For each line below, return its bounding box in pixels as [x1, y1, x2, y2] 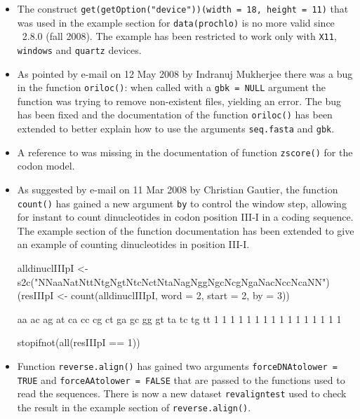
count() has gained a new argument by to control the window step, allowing [17, 195, 347, 210]
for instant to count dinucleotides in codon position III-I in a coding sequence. [17, 209, 354, 224]
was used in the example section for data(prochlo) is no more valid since [17, 15, 335, 29]
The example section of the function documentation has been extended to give [17, 223, 354, 238]
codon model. [17, 158, 75, 173]
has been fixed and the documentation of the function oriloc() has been [17, 107, 333, 122]
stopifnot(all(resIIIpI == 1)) [17, 335, 140, 350]
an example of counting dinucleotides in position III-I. [17, 237, 250, 252]
